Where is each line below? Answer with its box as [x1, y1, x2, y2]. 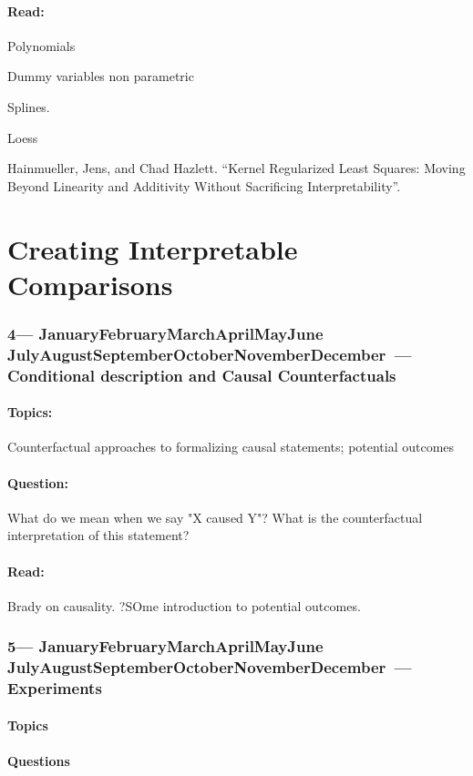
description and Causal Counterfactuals [100, 363, 396, 386]
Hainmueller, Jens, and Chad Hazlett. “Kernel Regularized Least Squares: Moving [7, 158, 466, 178]
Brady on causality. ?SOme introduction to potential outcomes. [7, 596, 361, 615]
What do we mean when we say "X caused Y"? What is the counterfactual [7, 507, 423, 526]
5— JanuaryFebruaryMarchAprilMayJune [7, 635, 324, 658]
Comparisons [7, 265, 173, 302]
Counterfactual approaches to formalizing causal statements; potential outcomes [7, 437, 455, 456]
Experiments [7, 677, 102, 699]
